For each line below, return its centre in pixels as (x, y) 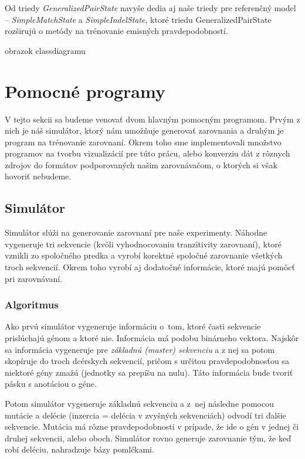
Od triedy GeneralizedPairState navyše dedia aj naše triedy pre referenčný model (150, 8)
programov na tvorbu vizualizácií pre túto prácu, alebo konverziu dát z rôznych (148, 153)
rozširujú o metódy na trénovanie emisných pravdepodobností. (116, 31)
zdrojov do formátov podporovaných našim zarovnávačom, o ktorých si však (141, 164)
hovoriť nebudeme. (38, 176)
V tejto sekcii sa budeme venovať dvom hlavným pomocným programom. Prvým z (152, 119)
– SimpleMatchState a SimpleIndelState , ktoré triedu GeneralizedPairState (138, 19)
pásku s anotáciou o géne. (51, 384)
